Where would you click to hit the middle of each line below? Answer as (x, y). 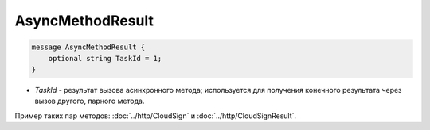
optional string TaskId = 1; (105, 58)
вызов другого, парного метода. (90, 101)
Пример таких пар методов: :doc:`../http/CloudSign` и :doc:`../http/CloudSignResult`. (156, 116)
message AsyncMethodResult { (88, 47)
